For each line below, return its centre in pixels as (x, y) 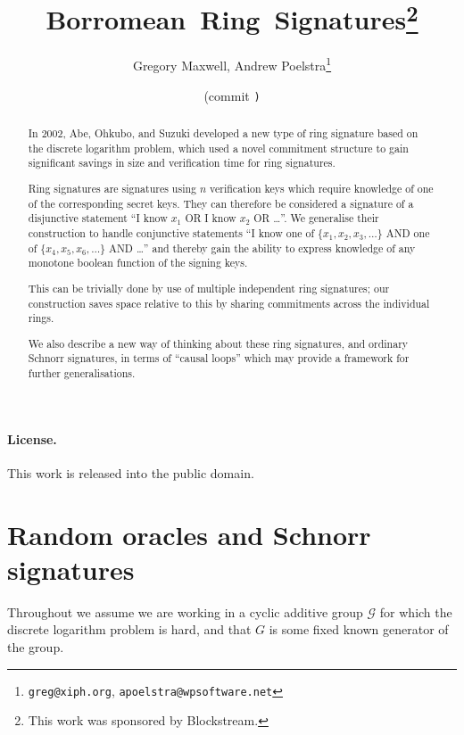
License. (32, 438)
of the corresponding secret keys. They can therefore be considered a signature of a (221, 203)
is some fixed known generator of (359, 629)
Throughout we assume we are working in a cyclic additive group (185, 611)
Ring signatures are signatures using (112, 189)
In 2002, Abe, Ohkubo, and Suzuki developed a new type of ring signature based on (223, 133)
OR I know (211, 218)
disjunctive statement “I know (98, 218)
